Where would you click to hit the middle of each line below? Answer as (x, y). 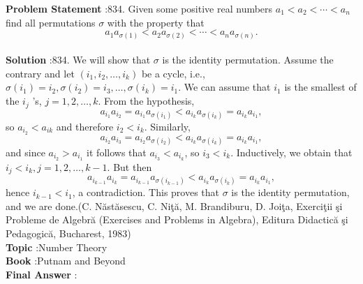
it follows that (117, 152)
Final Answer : (42, 274)
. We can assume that (224, 87)
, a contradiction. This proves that (146, 192)
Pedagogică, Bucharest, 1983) (68, 233)
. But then (129, 166)
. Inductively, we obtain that (291, 152)
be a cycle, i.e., (173, 73)
